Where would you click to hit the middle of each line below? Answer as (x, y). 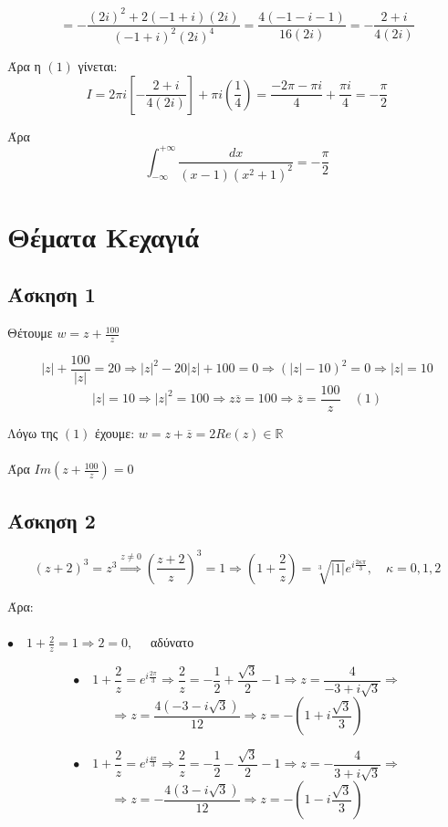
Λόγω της (33, 433)
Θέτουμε (30, 333)
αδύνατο (172, 642)
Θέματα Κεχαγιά (104, 236)
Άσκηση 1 (52, 294)
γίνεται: (98, 65)
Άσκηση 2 (52, 520)
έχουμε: (115, 433)
